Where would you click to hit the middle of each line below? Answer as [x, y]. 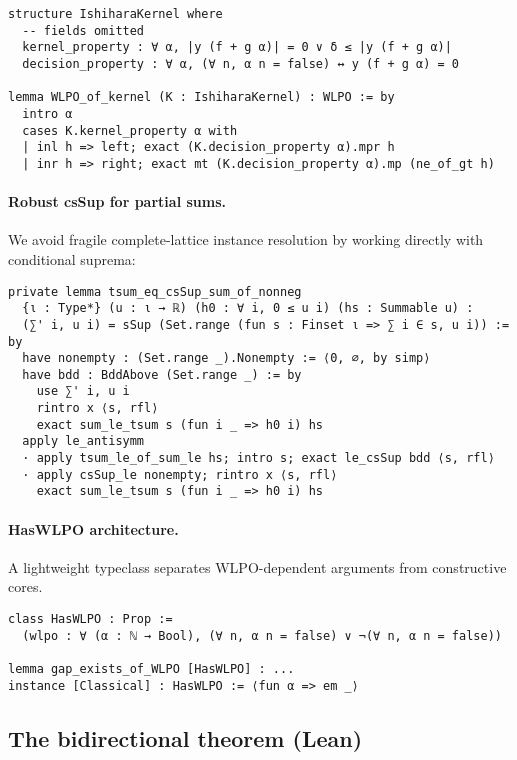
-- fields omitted [83, 30]
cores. [25, 586]
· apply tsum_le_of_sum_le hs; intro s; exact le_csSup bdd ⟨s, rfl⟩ [258, 458]
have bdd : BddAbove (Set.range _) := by [162, 374]
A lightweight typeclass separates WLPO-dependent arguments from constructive [257, 566]
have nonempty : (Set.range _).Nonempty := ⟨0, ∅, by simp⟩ [226, 358]
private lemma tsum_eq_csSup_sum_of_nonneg [155, 291]
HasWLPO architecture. [93, 528]
